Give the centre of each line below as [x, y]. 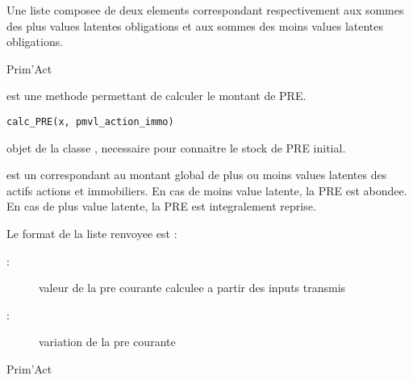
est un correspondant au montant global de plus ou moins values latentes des [197, 175]
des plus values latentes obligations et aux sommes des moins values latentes [195, 25]
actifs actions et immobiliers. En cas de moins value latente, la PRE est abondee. [207, 190]
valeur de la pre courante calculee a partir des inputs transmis [192, 288]
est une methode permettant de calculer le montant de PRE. [156, 96]
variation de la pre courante [107, 342]
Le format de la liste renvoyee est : [92, 233]
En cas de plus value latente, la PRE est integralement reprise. [161, 206]
